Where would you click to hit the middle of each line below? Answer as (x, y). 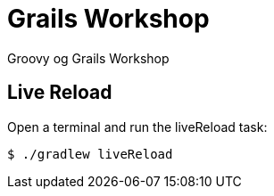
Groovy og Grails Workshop (88, 58)
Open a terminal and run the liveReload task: (137, 127)
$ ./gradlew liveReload (90, 154)
